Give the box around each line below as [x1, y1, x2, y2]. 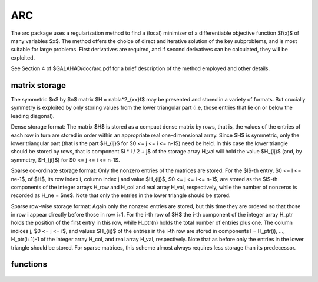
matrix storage [11, 80, 66, 90]
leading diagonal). [11, 112, 55, 119]
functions [11, 260, 47, 270]
